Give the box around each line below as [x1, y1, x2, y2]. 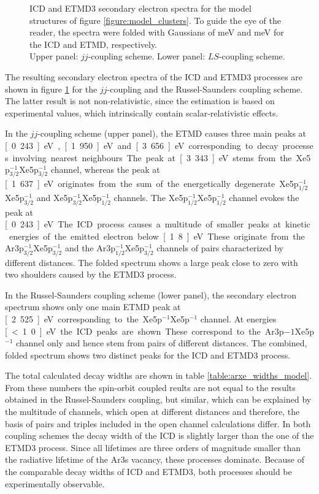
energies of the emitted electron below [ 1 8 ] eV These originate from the [9, 229, 305, 242]
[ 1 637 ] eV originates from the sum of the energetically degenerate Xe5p [5, 177, 299, 190]
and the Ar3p [64, 241, 116, 254]
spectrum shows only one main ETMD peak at [5, 300, 181, 313]
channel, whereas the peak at [50, 163, 160, 176]
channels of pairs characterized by [156, 241, 283, 254]
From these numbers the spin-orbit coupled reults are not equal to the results [5, 381, 296, 393]
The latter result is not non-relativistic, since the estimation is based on [5, 94, 275, 107]
